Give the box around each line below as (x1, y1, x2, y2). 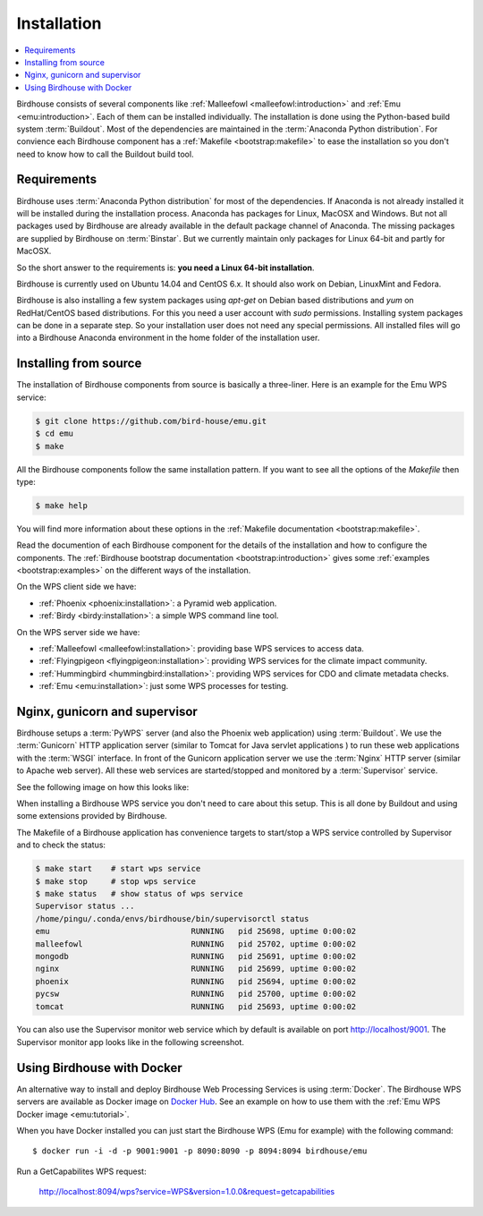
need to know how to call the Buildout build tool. (16, 149, 194, 159)
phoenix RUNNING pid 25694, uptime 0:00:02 (35, 976, 357, 986)
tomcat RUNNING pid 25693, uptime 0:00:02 (35, 1001, 357, 1011)
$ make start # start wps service (35, 863, 201, 874)
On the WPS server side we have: (16, 626, 140, 637)
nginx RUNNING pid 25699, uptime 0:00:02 (35, 964, 357, 974)
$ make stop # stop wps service (35, 876, 197, 886)
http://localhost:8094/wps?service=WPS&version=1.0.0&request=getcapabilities (38, 1186, 335, 1197)
